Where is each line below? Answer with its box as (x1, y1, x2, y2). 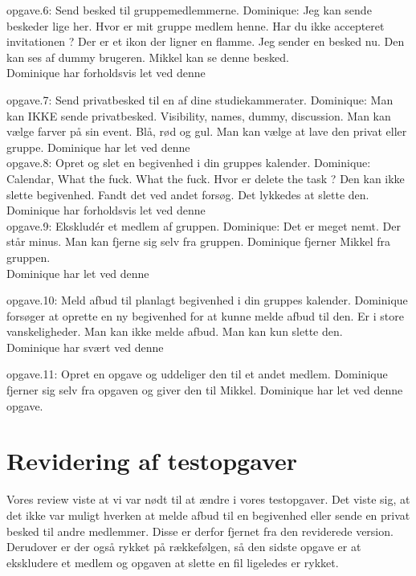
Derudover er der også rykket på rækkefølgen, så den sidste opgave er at (6, 538, 361, 555)
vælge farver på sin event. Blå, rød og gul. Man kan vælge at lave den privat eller (6, 123, 407, 140)
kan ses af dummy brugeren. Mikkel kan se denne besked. (6, 48, 289, 65)
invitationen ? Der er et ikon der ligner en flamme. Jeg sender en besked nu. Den (6, 33, 405, 50)
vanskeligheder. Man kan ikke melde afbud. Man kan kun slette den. (6, 323, 343, 340)
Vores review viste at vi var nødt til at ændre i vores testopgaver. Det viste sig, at (6, 491, 410, 508)
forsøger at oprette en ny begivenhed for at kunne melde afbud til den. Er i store (6, 307, 404, 324)
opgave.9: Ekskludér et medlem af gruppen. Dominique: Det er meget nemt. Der (6, 217, 401, 234)
